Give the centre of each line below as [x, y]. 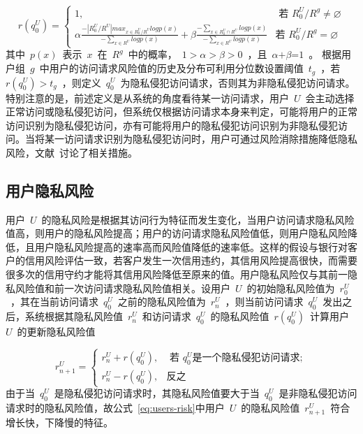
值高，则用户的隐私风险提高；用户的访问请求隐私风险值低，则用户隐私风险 [177, 233]
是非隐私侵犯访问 [318, 393]
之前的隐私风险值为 [162, 302]
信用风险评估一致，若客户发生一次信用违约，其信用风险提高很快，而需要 [191, 260]
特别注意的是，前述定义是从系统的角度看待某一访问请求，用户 [147, 97]
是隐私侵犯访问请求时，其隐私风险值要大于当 [157, 393]
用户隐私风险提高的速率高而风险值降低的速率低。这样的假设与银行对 [191, 246]
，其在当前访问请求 [54, 302]
